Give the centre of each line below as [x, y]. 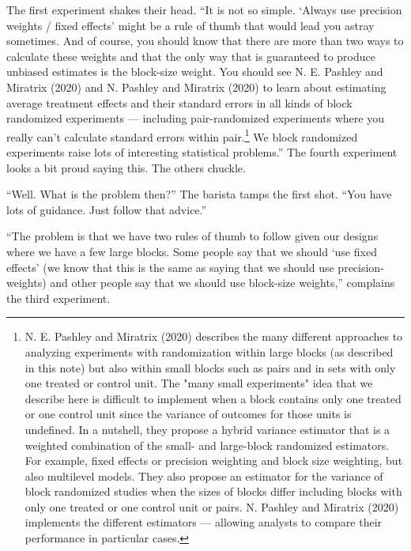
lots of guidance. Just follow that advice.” [107, 209]
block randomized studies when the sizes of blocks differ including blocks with [213, 491]
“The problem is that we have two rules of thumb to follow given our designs [192, 236]
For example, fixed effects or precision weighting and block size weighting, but [214, 460]
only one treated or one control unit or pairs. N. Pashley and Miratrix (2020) [212, 506]
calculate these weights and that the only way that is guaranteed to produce [191, 56]
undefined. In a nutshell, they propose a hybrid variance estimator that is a [207, 429]
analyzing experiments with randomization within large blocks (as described [209, 351]
